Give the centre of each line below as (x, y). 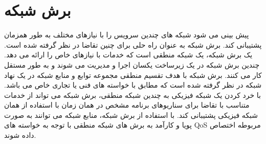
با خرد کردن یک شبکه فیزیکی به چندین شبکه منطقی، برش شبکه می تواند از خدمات (132, 95)
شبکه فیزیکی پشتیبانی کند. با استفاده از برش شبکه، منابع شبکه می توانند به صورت (131, 115)
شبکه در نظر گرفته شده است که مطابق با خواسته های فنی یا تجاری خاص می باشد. (133, 85)
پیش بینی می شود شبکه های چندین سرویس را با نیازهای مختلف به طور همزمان (127, 35)
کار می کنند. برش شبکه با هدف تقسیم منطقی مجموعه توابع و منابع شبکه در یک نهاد (133, 75)
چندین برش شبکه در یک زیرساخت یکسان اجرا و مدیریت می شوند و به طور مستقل (132, 64)
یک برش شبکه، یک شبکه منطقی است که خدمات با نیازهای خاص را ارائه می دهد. (128, 55)
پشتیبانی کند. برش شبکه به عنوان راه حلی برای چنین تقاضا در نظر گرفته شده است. (133, 44)
